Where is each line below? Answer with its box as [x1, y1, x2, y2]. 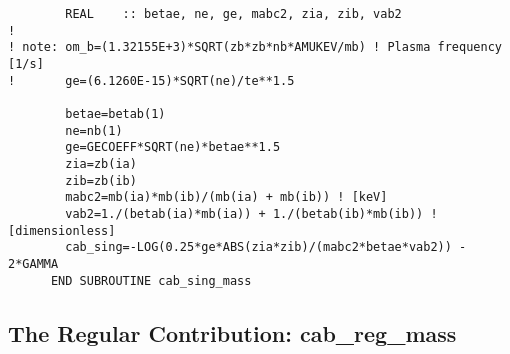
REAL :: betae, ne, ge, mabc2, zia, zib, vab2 [65, 7, 402, 21]
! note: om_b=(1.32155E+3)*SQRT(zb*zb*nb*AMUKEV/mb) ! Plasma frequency [8, 40, 502, 55]
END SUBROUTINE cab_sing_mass [50, 273, 252, 288]
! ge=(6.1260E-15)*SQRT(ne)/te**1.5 [8, 73, 295, 88]
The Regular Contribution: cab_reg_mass [8, 317, 457, 348]
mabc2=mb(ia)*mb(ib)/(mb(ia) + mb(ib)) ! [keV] [65, 190, 388, 205]
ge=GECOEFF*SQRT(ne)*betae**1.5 [65, 140, 281, 155]
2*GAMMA [8, 256, 59, 271]
